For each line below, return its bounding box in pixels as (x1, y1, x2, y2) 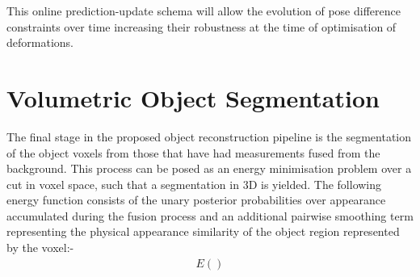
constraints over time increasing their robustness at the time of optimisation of (6, 18, 397, 35)
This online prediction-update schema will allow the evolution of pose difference (6, 2, 401, 19)
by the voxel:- (6, 239, 74, 256)
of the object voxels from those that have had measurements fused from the (6, 144, 380, 161)
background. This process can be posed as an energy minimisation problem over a (6, 160, 412, 177)
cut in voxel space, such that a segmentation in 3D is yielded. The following (6, 175, 382, 192)
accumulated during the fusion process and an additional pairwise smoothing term (6, 207, 414, 224)
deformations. (6, 34, 73, 51)
